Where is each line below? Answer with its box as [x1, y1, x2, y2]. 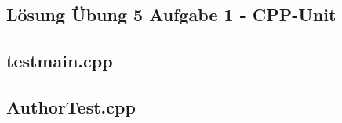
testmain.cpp [6, 49, 113, 73]
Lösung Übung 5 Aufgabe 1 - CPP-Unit [6, 2, 337, 27]
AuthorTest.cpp [6, 94, 136, 118]
